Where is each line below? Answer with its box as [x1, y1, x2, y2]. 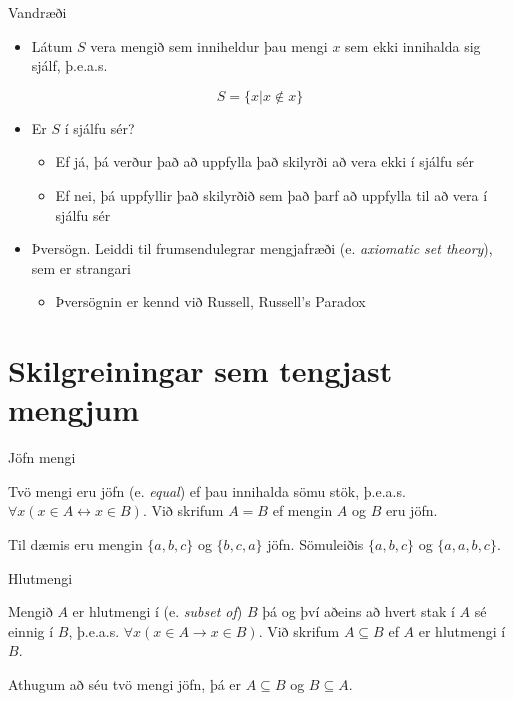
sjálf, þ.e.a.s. [31, 55, 108, 76]
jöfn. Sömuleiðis [267, 534, 364, 555]
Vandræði [8, 2, 67, 22]
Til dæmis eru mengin [8, 534, 143, 555]
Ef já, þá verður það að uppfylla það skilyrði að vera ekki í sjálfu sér [55, 151, 474, 172]
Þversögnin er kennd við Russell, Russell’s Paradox [55, 291, 366, 312]
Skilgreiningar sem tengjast [8, 350, 393, 391]
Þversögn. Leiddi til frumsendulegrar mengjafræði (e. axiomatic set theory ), [31, 238, 493, 259]
